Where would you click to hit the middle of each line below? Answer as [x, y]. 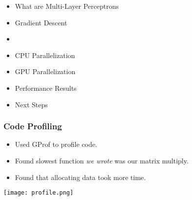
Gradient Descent [41, 22]
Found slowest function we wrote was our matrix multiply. [102, 160]
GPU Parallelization [45, 71]
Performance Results [46, 88]
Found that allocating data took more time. [80, 177]
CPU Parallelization [45, 55]
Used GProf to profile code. [56, 144]
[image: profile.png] [39, 193]
